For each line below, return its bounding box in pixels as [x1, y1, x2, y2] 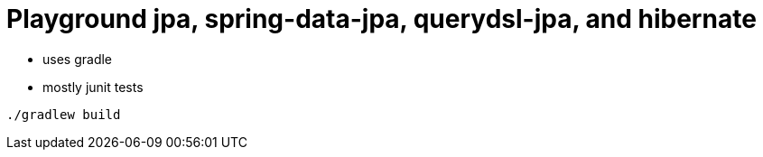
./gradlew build [6, 106, 121, 122]
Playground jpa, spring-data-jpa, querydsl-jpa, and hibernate [6, 4, 757, 34]
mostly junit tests [42, 78, 144, 95]
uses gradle [42, 51, 112, 67]
